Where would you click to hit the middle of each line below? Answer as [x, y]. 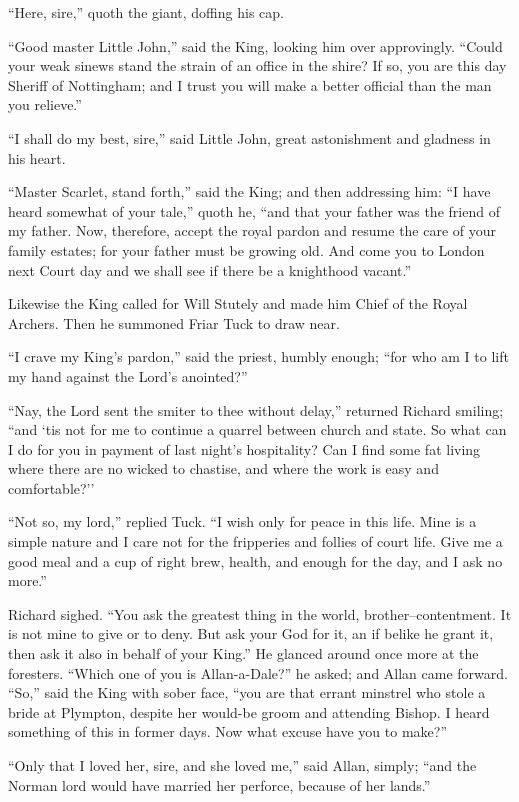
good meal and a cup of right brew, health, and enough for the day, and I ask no [255, 560]
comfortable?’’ [51, 487]
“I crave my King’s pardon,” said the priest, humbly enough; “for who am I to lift [258, 356]
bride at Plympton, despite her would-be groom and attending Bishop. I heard [249, 711]
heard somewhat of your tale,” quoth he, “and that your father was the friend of [254, 210]
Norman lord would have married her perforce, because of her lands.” [219, 784]
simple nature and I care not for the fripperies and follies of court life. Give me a [255, 541]
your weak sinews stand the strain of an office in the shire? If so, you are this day [257, 65]
